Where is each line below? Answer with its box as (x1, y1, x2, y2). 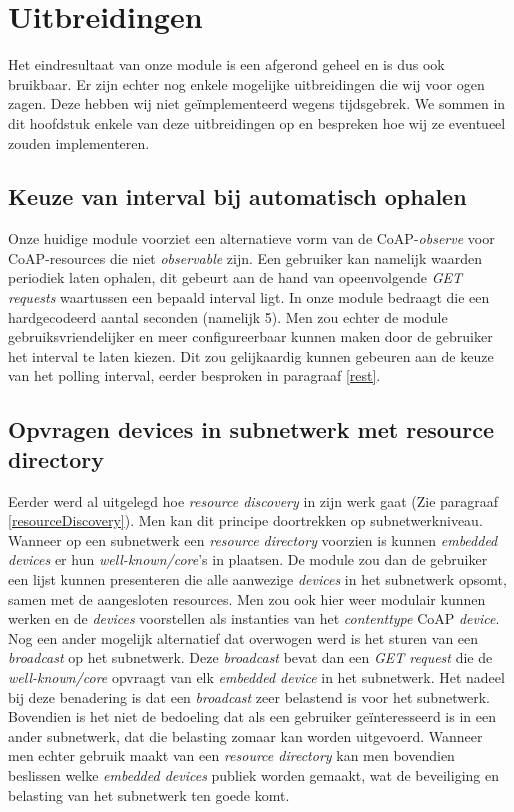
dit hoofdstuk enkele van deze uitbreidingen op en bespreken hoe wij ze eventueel (8, 112, 506, 133)
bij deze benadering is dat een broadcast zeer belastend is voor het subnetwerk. (8, 686, 490, 707)
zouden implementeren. (8, 132, 150, 153)
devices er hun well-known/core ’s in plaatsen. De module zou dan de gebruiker (8, 549, 488, 570)
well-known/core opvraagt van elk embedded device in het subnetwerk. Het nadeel (8, 666, 505, 687)
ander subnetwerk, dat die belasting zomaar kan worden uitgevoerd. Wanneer (8, 725, 483, 746)
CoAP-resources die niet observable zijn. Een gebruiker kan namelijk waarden (8, 247, 482, 268)
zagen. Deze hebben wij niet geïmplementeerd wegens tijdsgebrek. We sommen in (8, 93, 506, 114)
